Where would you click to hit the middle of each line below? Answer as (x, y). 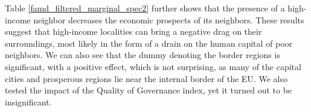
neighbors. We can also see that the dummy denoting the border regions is (143, 55)
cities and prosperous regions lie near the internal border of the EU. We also (146, 78)
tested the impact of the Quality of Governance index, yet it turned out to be (149, 90)
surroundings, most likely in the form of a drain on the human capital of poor (149, 43)
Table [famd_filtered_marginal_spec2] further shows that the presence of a (145, 8)
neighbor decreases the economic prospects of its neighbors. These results (169, 19)
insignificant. (28, 102)
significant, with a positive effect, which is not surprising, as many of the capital (153, 66)
